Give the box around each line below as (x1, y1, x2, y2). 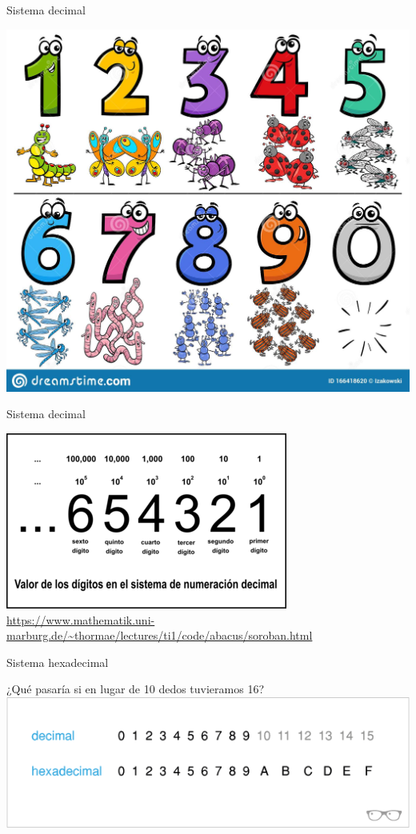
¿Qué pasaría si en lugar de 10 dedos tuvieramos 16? (6, 680, 265, 697)
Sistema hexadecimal (6, 653, 109, 670)
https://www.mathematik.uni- (6, 611, 155, 628)
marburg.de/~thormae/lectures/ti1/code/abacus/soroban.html (6, 627, 313, 644)
